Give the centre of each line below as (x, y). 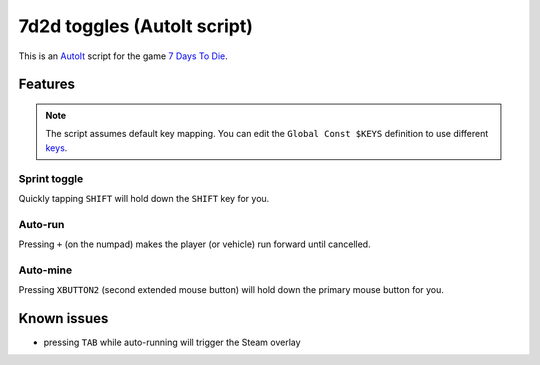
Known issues (63, 318)
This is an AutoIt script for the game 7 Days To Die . (123, 56)
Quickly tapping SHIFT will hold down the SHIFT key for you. (144, 198)
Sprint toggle (51, 178)
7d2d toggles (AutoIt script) (136, 26)
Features (46, 84)
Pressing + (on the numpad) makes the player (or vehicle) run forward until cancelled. (194, 244)
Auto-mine (45, 270)
